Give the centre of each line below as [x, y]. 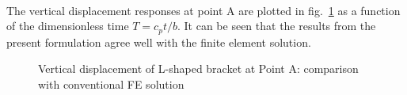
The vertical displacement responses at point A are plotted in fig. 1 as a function [203, 10]
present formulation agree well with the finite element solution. [159, 42]
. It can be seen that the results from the [276, 26]
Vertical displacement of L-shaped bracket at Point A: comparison [198, 68]
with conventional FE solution [111, 84]
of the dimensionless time [68, 26]
